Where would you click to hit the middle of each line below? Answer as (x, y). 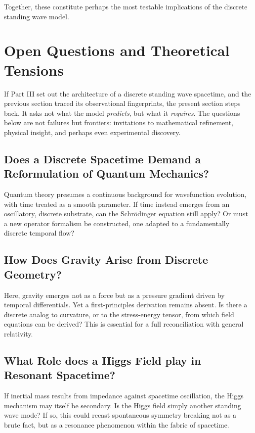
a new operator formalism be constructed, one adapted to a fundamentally (117, 223)
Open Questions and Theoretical (117, 50)
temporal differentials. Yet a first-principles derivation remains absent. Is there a (126, 305)
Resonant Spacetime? (60, 375)
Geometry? (33, 274)
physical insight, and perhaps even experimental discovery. (92, 132)
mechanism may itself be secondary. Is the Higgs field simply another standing (123, 405)
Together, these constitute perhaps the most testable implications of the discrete (126, 6)
